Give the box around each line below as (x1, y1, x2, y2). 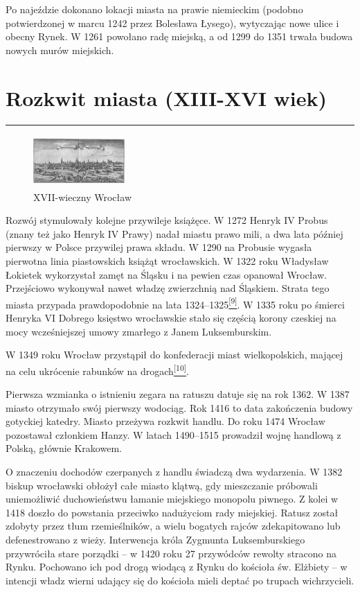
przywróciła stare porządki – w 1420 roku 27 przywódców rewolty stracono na (6, 546, 337, 560)
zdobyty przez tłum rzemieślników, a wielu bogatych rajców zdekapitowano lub (6, 519, 341, 533)
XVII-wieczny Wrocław (33, 189, 132, 204)
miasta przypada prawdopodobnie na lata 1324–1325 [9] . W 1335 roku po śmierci (6, 295, 345, 311)
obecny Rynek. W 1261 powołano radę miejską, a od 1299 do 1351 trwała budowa (6, 29, 353, 44)
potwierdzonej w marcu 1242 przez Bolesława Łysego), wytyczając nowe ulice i (6, 15, 339, 30)
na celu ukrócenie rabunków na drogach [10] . (6, 361, 189, 378)
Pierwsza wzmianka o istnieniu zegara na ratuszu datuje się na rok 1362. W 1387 (6, 387, 350, 401)
